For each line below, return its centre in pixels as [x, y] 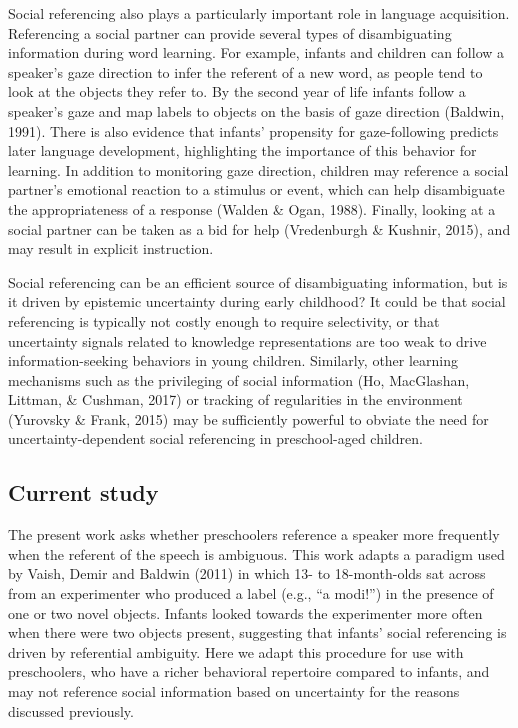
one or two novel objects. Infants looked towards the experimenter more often [245, 612]
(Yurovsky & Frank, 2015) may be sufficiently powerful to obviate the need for [248, 418]
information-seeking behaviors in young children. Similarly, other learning [233, 360]
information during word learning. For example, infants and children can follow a [256, 52]
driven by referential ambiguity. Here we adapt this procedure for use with [236, 651]
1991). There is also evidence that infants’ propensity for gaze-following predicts [253, 130]
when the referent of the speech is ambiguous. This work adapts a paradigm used [256, 553]
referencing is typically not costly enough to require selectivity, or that [224, 320]
